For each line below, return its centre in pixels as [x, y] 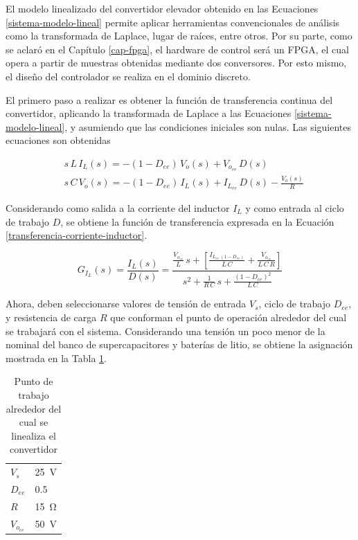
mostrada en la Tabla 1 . [56, 358]
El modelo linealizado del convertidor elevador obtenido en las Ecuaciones [162, 8]
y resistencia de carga [51, 317]
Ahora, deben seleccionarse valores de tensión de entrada [126, 304]
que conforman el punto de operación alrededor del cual [229, 317]
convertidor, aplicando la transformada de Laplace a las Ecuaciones [149, 113]
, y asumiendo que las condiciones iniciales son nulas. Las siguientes [208, 126]
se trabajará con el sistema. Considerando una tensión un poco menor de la [165, 331]
